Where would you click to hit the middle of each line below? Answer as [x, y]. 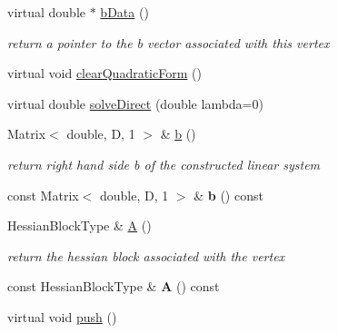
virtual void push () [62, 316]
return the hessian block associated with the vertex [146, 255]
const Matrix [43, 195]
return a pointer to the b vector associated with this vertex [169, 42]
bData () [124, 12]
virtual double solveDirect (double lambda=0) [135, 103]
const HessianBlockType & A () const [114, 286]
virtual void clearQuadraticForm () [104, 73]
